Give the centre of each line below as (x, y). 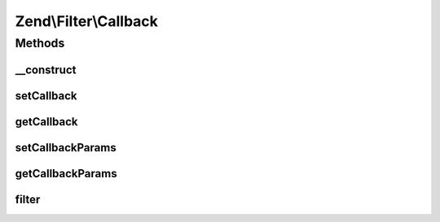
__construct (46, 70)
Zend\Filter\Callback (87, 21)
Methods (40, 43)
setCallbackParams (66, 148)
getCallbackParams (66, 174)
